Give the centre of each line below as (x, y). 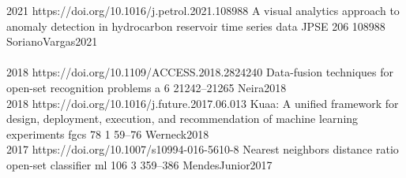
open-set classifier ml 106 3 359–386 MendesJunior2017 (139, 164)
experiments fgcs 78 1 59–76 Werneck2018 (108, 133)
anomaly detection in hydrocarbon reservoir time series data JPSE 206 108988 (196, 26)
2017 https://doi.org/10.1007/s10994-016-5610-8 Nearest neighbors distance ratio (203, 149)
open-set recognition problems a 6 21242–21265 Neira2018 (147, 87)
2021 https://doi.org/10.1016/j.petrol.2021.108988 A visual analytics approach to (203, 10)
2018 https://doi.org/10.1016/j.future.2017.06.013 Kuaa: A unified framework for (203, 103)
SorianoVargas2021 (52, 41)
